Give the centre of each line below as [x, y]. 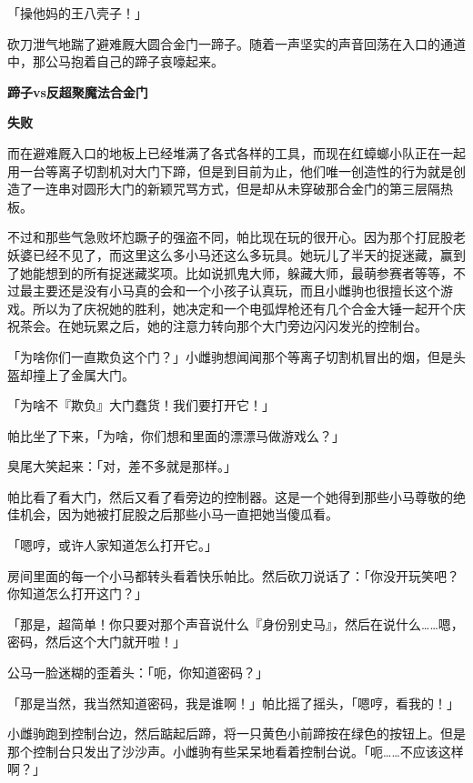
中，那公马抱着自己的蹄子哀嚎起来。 [116, 61]
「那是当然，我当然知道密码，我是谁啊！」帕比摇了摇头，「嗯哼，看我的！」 [233, 703]
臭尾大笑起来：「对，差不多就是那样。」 [122, 466]
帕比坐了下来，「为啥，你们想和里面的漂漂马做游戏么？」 [176, 435]
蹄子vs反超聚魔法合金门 [78, 91]
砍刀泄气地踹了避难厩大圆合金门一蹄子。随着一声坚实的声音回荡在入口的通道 [236, 43]
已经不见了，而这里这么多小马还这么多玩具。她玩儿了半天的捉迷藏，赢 [242, 254]
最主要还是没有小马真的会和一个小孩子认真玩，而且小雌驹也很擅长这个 [230, 291]
